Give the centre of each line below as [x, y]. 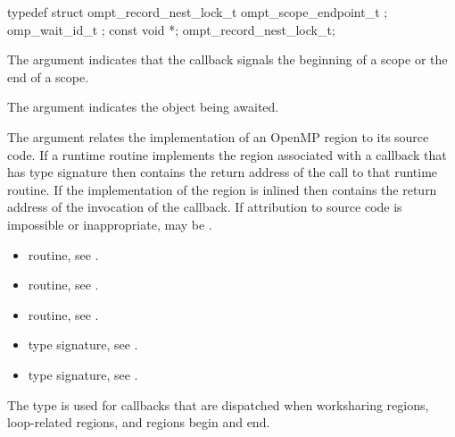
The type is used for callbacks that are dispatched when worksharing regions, [218, 404]
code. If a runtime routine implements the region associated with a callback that [227, 154]
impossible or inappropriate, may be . [110, 224]
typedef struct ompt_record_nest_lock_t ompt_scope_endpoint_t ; [198, 12]
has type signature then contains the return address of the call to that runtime [223, 172]
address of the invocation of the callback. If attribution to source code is [205, 207]
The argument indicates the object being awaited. [143, 107]
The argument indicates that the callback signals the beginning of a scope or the [227, 59]
